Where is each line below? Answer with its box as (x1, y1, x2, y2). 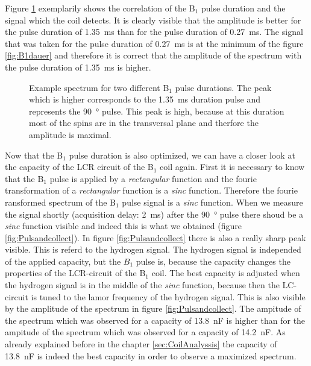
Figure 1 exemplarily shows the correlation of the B (5, 2, 195, 14)
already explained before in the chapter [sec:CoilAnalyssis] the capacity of (5, 338, 277, 350)
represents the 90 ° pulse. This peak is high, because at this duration (29, 104, 284, 117)
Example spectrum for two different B (29, 81, 169, 93)
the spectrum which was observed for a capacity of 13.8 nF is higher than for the (5, 314, 306, 326)
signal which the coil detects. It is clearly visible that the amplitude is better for (5, 13, 301, 26)
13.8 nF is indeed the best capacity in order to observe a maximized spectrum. (5, 349, 297, 362)
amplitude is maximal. (29, 128, 112, 140)
